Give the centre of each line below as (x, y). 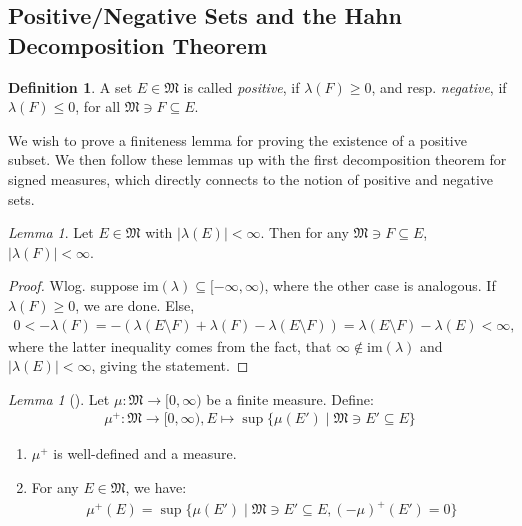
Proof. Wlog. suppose (73, 285)
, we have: (156, 487)
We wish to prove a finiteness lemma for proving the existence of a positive (237, 139)
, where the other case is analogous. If (380, 285)
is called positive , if (241, 86)
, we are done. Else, (135, 304)
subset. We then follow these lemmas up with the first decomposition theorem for (257, 159)
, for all (98, 106)
